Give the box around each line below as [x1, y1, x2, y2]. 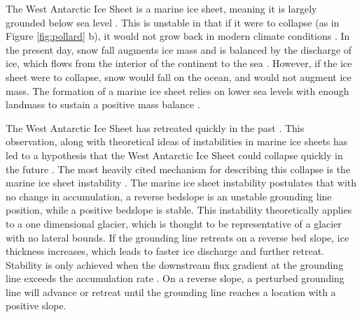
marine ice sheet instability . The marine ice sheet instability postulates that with [6, 175, 357, 190]
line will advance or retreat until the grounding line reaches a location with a [6, 284, 336, 299]
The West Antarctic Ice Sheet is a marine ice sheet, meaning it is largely [6, 1, 317, 15]
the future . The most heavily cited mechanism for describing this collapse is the [6, 161, 351, 176]
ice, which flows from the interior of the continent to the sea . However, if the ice [6, 56, 352, 71]
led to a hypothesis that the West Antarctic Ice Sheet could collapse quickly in [6, 147, 343, 162]
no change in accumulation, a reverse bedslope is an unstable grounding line [6, 189, 332, 203]
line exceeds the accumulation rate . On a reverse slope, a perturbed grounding [6, 271, 344, 286]
